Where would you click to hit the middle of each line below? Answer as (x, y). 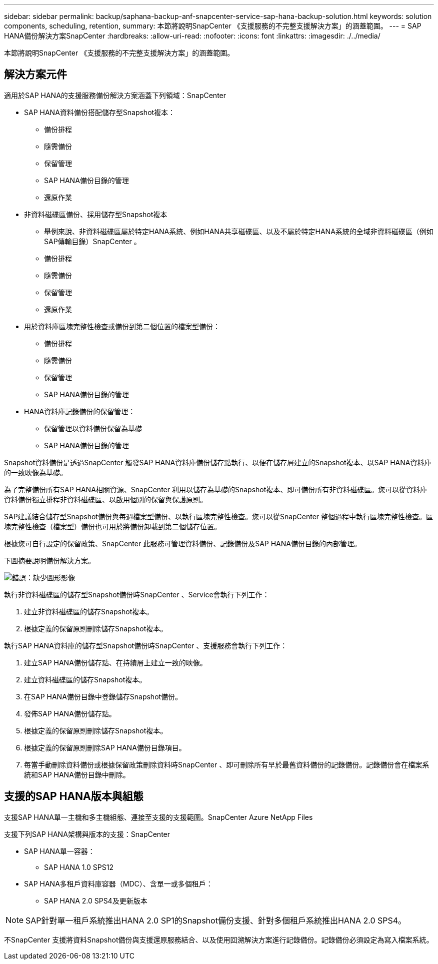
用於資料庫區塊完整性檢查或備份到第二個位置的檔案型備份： (122, 326)
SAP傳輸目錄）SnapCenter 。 (92, 241)
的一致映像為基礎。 (35, 472)
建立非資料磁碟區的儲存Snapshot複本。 (89, 611)
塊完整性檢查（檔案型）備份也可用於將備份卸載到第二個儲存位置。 (112, 526)
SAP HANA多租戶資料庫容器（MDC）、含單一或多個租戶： (118, 883)
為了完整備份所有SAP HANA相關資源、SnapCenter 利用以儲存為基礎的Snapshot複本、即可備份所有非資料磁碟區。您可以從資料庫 (216, 489)
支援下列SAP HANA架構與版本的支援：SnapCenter (87, 834)
